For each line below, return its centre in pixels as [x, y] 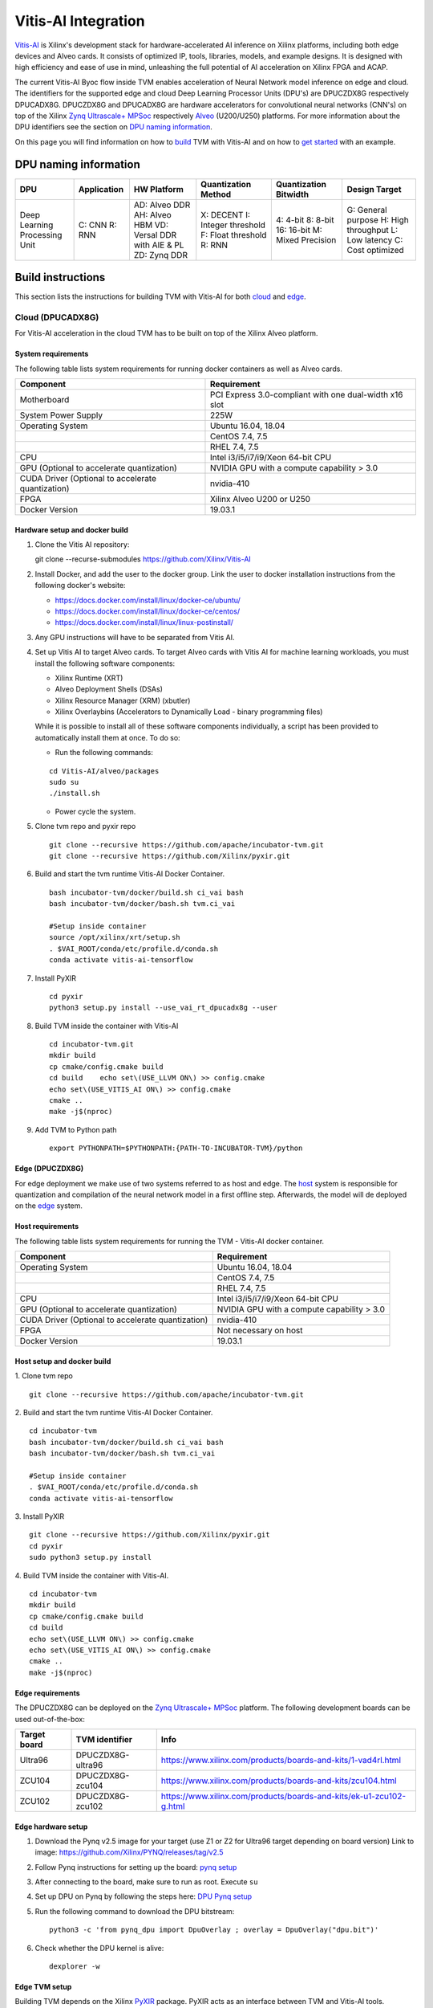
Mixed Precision [306, 239]
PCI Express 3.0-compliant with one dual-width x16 [307, 395]
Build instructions [60, 278]
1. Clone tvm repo [44, 1376]
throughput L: [372, 230]
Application [101, 189]
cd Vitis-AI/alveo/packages [104, 771]
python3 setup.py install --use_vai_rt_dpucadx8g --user [164, 1008]
